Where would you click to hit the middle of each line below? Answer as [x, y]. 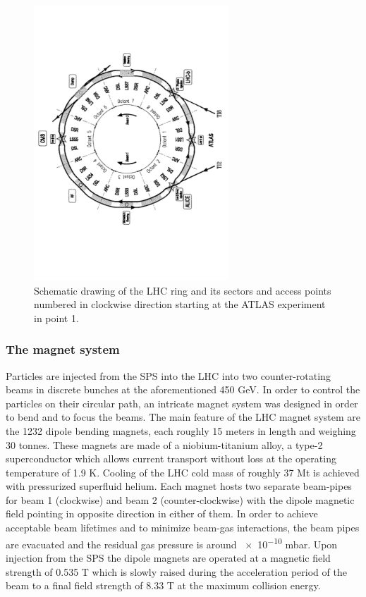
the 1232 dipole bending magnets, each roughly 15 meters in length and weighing [181, 430]
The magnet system [63, 349]
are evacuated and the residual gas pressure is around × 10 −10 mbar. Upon [172, 543]
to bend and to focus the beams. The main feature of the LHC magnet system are [183, 417]
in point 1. [56, 318]
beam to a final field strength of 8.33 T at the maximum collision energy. [163, 585]
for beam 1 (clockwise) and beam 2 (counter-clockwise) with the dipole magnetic [180, 499]
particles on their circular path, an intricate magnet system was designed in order [182, 403]
